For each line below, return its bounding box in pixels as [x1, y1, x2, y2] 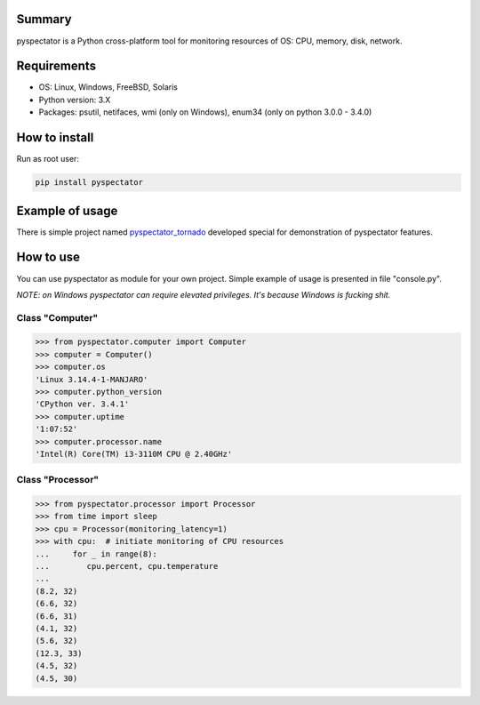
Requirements [16, 59, 97, 74]
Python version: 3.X [38, 94, 111, 105]
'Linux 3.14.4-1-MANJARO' [35, 374, 148, 384]
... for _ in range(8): [35, 549, 157, 559]
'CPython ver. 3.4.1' [35, 399, 130, 409]
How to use [16, 250, 80, 265]
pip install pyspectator [35, 178, 144, 188]
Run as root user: [16, 154, 80, 164]
